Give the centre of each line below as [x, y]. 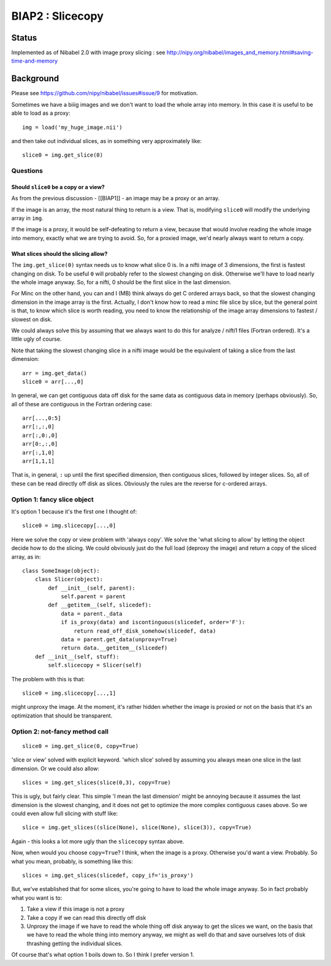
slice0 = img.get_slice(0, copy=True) [81, 746]
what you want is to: [37, 898]
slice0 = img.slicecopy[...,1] [69, 693]
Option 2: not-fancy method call [60, 732]
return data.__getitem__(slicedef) [114, 648]
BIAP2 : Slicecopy [57, 16]
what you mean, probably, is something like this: [72, 861]
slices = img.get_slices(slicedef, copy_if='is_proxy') [108, 875]
